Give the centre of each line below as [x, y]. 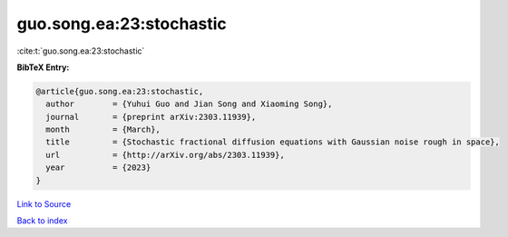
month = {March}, [103, 130]
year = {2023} [98, 168]
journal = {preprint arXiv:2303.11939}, [151, 117]
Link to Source [44, 203]
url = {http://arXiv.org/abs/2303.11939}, [165, 155]
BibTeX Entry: [43, 67]
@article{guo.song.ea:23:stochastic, [120, 91]
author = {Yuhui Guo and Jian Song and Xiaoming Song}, [189, 104]
